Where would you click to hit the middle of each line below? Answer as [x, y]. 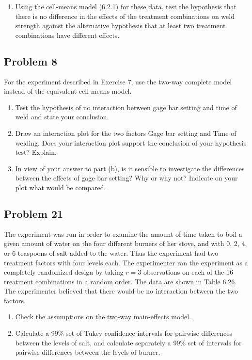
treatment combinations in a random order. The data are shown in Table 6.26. [120, 281]
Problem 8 [31, 61]
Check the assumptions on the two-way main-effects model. [103, 317]
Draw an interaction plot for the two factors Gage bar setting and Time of [126, 133]
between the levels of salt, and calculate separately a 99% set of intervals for [128, 342]
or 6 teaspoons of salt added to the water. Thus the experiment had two [111, 253]
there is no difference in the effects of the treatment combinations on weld [125, 16]
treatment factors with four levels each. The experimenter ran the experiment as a [126, 262]
